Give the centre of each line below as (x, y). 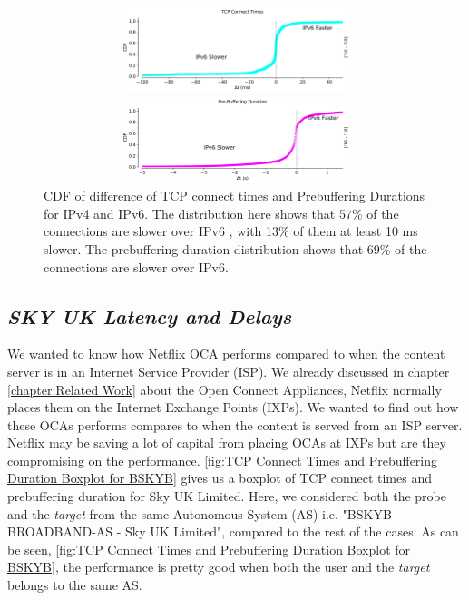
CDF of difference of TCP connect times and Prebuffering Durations (234, 196)
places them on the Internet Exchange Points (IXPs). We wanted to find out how (233, 407)
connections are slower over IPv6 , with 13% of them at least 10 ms (231, 231)
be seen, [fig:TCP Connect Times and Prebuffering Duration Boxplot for (209, 549)
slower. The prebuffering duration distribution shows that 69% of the (235, 248)
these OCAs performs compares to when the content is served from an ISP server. (235, 424)
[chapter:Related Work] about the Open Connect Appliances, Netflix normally (225, 389)
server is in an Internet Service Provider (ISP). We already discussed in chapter (229, 371)
